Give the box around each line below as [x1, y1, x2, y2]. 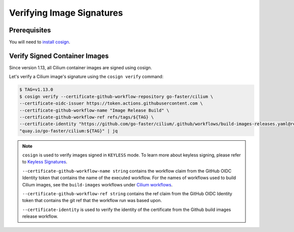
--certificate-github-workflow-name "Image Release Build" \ [19, 107, 170, 113]
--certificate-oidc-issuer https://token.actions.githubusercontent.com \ [19, 101, 203, 106]
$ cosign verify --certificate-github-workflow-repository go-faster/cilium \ [19, 94, 213, 99]
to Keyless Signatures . [22, 159, 68, 165]
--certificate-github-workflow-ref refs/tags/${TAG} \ [19, 114, 154, 120]
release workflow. [22, 213, 58, 219]
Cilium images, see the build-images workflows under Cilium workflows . [22, 181, 173, 187]
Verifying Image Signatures [9, 7, 123, 18]
